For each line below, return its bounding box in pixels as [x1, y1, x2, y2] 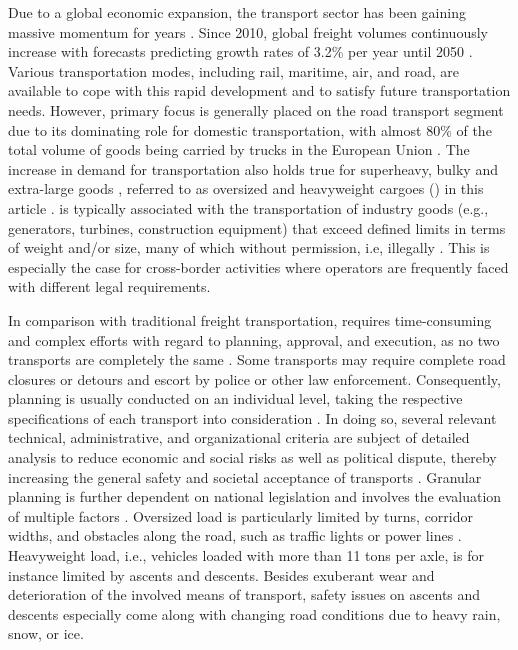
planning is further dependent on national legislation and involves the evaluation [8, 486, 502, 507]
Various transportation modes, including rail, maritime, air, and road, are [8, 60, 459, 81]
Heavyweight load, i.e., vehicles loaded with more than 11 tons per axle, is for [8, 545, 484, 566]
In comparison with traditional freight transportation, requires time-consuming [8, 309, 492, 330]
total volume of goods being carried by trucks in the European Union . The [8, 139, 470, 160]
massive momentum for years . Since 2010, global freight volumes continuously [8, 21, 488, 42]
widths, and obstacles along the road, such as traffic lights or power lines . [8, 525, 462, 546]
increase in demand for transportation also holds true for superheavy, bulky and [8, 158, 498, 179]
